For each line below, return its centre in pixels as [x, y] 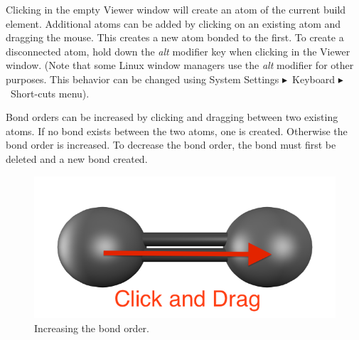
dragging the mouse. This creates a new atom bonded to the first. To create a [175, 37]
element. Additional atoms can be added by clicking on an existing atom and [173, 23]
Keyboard [314, 79]
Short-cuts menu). [50, 93]
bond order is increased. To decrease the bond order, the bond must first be [171, 145]
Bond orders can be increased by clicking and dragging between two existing [172, 117]
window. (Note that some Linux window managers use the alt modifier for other [180, 65]
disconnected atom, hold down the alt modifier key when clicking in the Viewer [178, 51]
